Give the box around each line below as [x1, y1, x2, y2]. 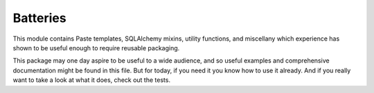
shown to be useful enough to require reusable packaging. [12, 43, 180, 52]
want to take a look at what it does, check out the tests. [12, 76, 171, 84]
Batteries [12, 10, 66, 25]
